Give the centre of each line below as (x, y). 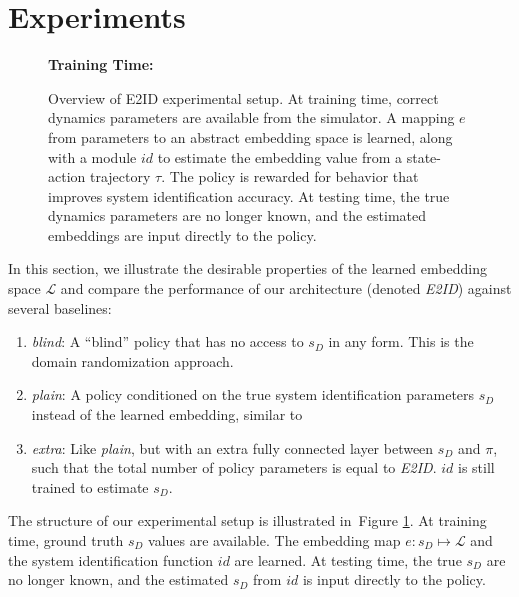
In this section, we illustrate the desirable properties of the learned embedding (247, 268)
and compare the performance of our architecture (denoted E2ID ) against (286, 288)
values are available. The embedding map (274, 540)
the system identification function (111, 559)
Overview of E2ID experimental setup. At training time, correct (243, 97)
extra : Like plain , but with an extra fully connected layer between (232, 447)
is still (476, 467)
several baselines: (60, 307)
